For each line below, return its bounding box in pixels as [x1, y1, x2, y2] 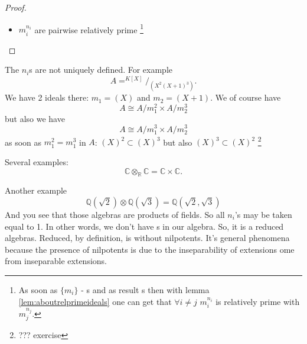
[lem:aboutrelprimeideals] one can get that [18, 295, 172, 307]
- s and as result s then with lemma [81, 283, 210, 295]
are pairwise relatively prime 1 [34, 21, 143, 36]
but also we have [5, 112, 65, 124]
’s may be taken [234, 208, 292, 220]
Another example [5, 184, 67, 197]
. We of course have [210, 91, 281, 104]
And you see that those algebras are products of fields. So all [5, 208, 225, 220]
